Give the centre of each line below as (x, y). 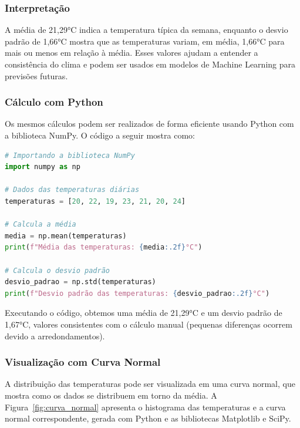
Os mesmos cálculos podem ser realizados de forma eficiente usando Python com (149, 124)
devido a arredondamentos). (55, 336)
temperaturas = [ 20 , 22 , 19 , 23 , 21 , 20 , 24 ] (95, 201)
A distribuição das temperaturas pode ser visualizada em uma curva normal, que (150, 384)
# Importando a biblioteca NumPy (70, 155)
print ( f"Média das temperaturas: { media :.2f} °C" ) (104, 247)
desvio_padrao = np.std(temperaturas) (80, 282)
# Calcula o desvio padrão (57, 270)
